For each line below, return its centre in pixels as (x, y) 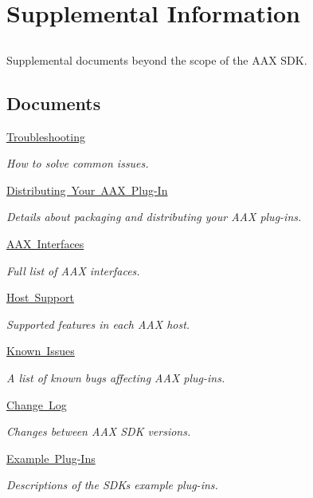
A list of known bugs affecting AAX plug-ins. (116, 377)
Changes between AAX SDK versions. (99, 431)
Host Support (40, 297)
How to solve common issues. (78, 163)
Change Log (37, 404)
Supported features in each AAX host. (98, 324)
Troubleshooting (46, 136)
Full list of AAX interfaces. (73, 270)
